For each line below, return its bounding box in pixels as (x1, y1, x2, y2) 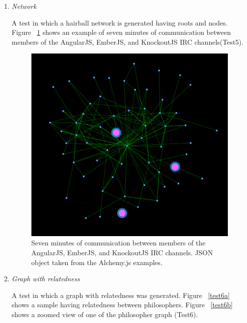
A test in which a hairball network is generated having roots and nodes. (11, 17, 228, 27)
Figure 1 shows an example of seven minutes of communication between (11, 27, 231, 37)
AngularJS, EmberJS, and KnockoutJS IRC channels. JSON (31, 247, 213, 257)
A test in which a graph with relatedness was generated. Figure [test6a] (11, 290, 230, 300)
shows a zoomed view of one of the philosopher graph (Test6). (11, 309, 198, 319)
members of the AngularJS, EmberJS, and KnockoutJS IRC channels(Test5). (11, 36, 244, 47)
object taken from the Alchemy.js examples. (31, 257, 163, 267)
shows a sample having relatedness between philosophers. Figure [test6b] (11, 299, 233, 310)
